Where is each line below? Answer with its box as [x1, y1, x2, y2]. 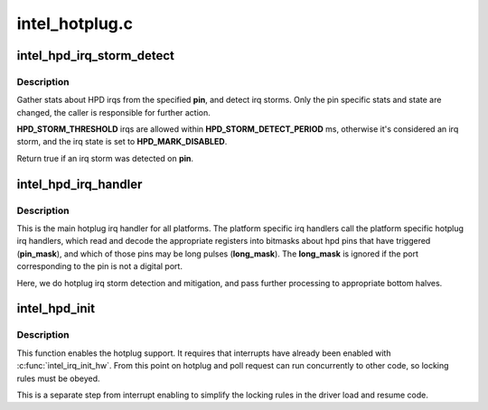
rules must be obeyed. [16, 373, 100, 384]
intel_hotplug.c [16, 14, 134, 33]
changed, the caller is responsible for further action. [16, 107, 211, 117]
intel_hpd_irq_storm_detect [16, 48, 175, 63]
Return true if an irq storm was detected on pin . [16, 153, 194, 163]
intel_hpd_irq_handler [16, 176, 143, 191]
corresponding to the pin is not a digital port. [16, 261, 183, 272]
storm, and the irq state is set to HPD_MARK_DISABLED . [16, 136, 228, 147]
